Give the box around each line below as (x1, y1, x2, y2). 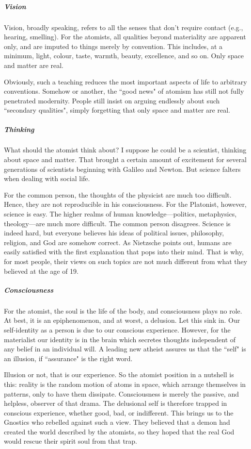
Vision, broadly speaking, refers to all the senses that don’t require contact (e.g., (4, 22, 243, 32)
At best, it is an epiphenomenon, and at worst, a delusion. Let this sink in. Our (4, 315, 240, 325)
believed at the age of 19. (4, 266, 78, 276)
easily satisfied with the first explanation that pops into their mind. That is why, (4, 247, 244, 257)
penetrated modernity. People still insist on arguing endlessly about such (4, 95, 220, 105)
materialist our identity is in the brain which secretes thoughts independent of (4, 334, 236, 344)
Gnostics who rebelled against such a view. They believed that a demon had (4, 417, 230, 427)
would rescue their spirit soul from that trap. (4, 436, 138, 446)
